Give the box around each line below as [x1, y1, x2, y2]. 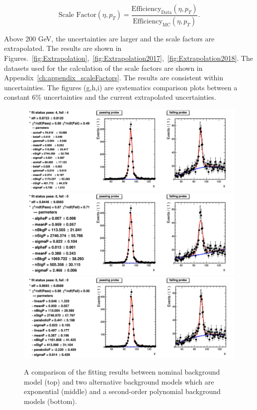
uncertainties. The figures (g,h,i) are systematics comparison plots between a [4, 82, 238, 92]
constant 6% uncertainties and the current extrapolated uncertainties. [4, 92, 216, 102]
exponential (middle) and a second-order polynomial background [24, 386, 221, 397]
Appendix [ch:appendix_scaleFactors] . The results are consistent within [4, 72, 224, 83]
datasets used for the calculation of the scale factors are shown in [4, 62, 203, 73]
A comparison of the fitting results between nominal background [24, 367, 220, 377]
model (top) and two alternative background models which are [24, 376, 214, 387]
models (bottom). [24, 396, 77, 407]
